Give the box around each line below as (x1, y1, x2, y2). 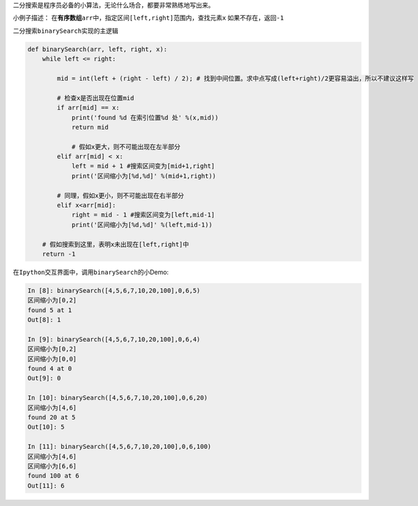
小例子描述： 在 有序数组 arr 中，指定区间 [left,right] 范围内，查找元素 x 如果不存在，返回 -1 (13, 14, 284, 22)
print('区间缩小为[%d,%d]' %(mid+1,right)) (71, 171, 217, 180)
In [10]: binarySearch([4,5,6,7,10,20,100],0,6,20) (27, 394, 208, 402)
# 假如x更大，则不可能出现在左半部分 (71, 143, 181, 151)
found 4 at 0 (27, 365, 72, 373)
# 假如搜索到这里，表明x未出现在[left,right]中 (42, 240, 189, 248)
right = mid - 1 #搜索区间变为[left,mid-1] (71, 211, 215, 219)
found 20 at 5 (27, 413, 76, 422)
